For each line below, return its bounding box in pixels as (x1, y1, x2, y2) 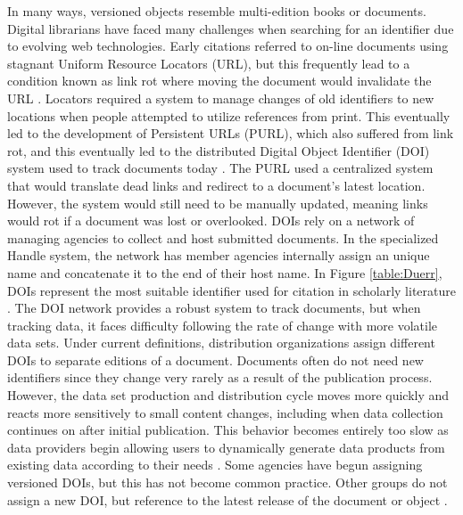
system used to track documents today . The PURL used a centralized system (7, 159, 434, 177)
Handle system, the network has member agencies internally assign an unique (7, 246, 430, 265)
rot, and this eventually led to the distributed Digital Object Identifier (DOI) (7, 141, 430, 159)
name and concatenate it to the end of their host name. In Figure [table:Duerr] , (7, 263, 442, 282)
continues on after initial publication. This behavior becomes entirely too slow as (7, 421, 449, 439)
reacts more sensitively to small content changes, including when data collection (7, 403, 443, 421)
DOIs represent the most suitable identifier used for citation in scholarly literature (7, 281, 456, 299)
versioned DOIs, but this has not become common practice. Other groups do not (7, 473, 448, 492)
